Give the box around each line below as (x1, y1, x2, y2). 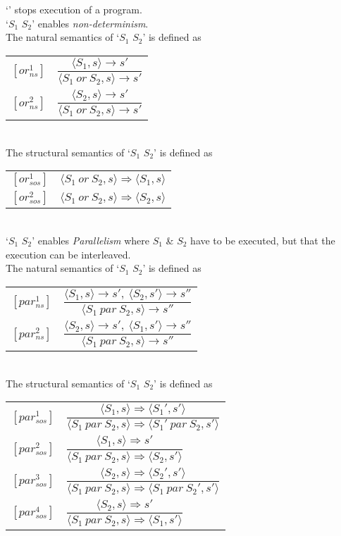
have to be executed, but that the (190, 232, 335, 247)
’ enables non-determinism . (32, 15, 149, 30)
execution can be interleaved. (6, 247, 131, 261)
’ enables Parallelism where (32, 232, 149, 247)
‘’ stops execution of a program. (6, 2, 142, 16)
